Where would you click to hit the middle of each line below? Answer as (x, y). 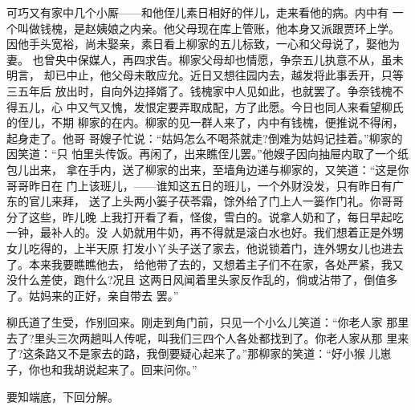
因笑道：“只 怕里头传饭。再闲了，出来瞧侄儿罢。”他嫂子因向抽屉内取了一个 (202, 154)
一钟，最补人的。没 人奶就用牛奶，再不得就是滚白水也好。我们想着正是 (194, 232)
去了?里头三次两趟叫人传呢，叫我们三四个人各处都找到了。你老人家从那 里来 (208, 337)
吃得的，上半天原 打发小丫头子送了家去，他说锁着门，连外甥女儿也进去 (216, 248)
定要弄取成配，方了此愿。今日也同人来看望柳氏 (280, 106)
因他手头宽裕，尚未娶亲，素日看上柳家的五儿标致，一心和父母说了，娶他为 (203, 44)
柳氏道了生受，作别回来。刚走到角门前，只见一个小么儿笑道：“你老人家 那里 (208, 322)
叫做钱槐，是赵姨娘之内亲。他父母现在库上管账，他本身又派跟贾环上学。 (208, 28)
